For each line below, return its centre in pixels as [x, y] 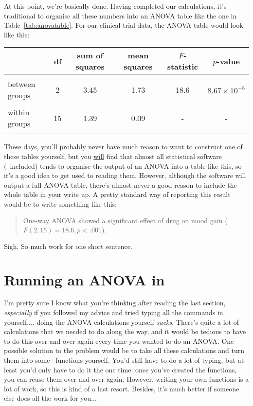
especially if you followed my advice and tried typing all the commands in [114, 312]
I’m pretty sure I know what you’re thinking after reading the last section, [115, 303]
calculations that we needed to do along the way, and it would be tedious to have [125, 331]
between [22, 84]
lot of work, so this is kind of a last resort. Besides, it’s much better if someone [122, 388]
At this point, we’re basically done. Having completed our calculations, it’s [115, 6]
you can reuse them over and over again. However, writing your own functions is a [126, 379]
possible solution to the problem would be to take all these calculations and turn [124, 350]
